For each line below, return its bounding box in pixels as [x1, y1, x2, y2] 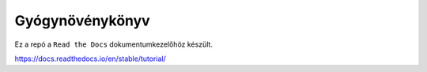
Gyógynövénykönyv [14, 12, 150, 29]
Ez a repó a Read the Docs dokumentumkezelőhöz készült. [14, 40, 213, 49]
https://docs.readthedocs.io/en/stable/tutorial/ [14, 54, 166, 63]
